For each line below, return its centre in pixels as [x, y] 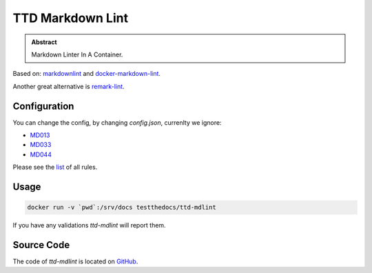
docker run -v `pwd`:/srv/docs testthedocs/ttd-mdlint [122, 208]
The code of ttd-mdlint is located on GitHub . [75, 261]
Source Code [41, 245]
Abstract [44, 42]
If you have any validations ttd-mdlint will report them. [89, 225]
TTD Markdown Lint [71, 18]
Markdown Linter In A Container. [77, 54]
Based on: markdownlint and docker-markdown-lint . [87, 74]
